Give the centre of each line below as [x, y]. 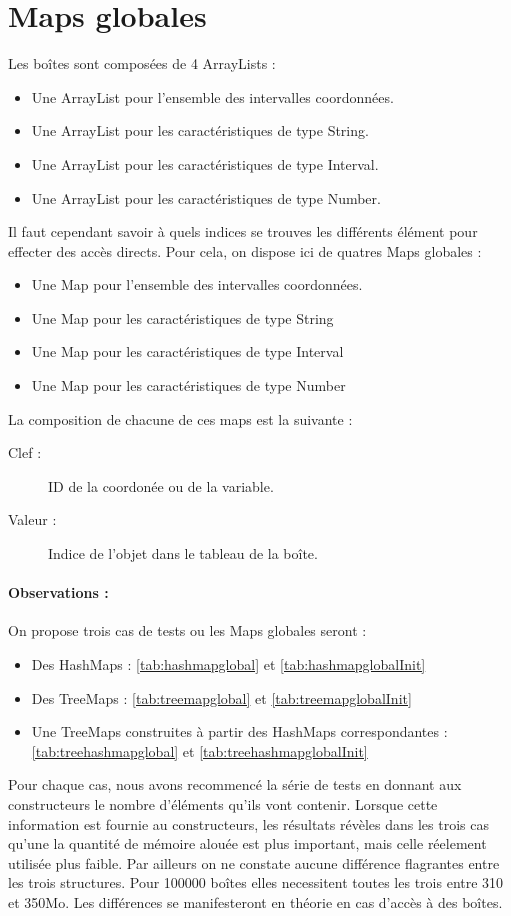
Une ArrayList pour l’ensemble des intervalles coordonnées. [212, 96]
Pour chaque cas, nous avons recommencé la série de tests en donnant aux [235, 784]
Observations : [58, 592]
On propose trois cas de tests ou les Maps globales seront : [187, 630]
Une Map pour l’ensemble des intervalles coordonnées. [197, 284]
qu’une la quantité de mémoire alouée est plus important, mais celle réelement [247, 843]
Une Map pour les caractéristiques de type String [182, 317]
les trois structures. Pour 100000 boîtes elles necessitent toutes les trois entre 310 [256, 882]
